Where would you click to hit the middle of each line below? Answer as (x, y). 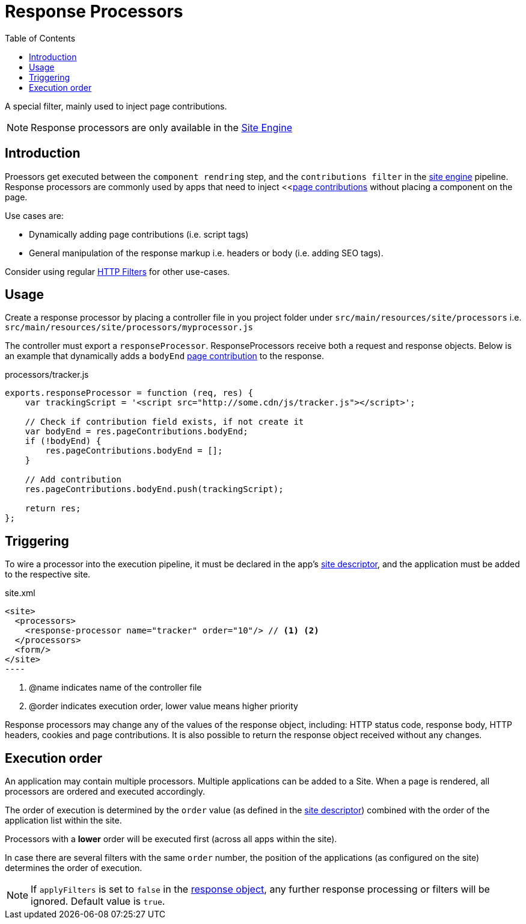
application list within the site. (63, 821)
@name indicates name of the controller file (115, 688)
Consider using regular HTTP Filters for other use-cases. (118, 271)
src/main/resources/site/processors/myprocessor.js (129, 328)
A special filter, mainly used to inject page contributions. (116, 106)
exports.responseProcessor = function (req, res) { (129, 393)
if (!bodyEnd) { (63, 441)
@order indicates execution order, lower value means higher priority (164, 706)
